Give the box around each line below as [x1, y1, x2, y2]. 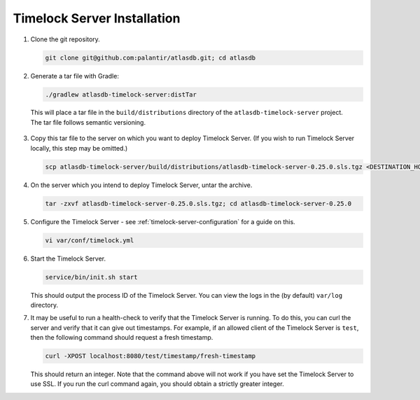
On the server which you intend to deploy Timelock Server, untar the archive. [30, 181, 253, 189]
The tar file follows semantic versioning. [30, 118, 146, 126]
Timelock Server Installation [13, 11, 181, 26]
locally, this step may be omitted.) [30, 144, 128, 152]
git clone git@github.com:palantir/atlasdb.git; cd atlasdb [45, 53, 256, 62]
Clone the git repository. [30, 35, 101, 43]
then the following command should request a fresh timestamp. [30, 333, 213, 342]
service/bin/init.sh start [45, 273, 138, 281]
